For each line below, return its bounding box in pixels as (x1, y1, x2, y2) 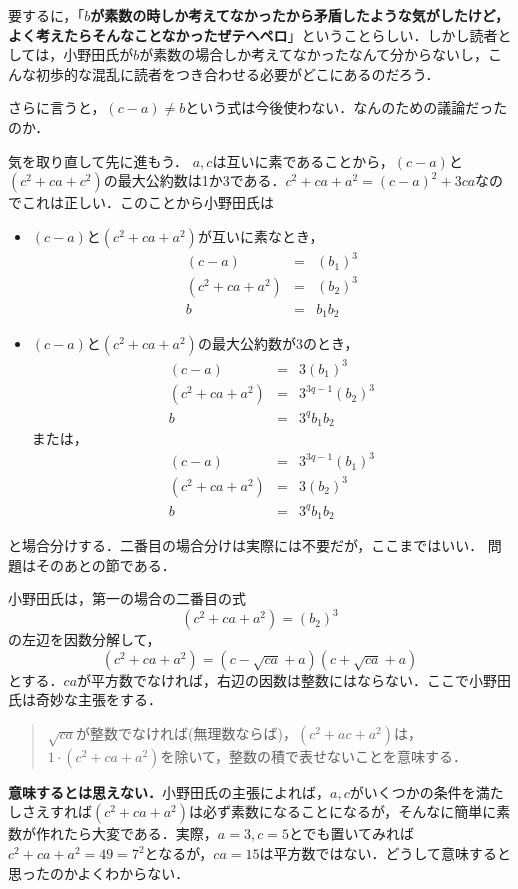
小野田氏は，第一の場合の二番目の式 (8, 588, 246, 609)
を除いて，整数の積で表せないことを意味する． (160, 745, 467, 766)
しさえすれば (8, 801, 92, 822)
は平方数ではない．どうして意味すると (259, 843, 512, 863)
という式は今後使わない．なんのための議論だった (185, 97, 508, 118)
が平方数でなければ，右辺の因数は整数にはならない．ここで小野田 (77, 669, 512, 690)
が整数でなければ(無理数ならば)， (76, 723, 297, 744)
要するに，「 (8, 5, 85, 25)
